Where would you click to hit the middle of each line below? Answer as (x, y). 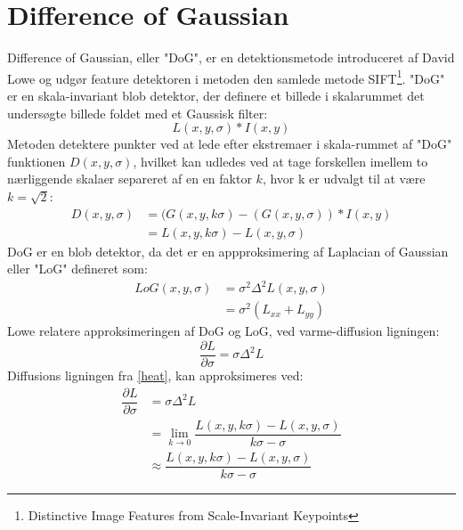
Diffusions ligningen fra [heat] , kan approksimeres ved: (155, 375)
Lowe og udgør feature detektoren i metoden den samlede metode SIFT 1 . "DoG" (226, 77)
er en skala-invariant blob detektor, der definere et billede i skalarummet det (216, 95)
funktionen (37, 161)
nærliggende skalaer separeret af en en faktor (130, 179)
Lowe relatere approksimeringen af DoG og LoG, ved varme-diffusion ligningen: (223, 331)
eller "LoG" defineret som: (77, 269)
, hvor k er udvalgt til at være (344, 179)
